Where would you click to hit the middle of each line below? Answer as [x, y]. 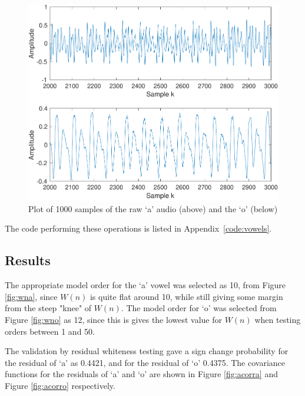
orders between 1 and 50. [50, 331]
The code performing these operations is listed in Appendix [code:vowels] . [138, 228]
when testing [278, 319]
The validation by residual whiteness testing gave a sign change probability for [147, 351]
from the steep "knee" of [48, 308]
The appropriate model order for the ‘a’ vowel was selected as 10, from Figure [145, 285]
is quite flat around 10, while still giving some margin [186, 296]
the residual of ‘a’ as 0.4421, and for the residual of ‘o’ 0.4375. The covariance [145, 362]
